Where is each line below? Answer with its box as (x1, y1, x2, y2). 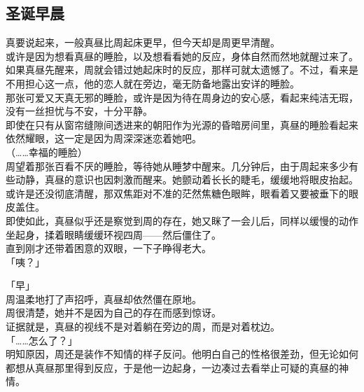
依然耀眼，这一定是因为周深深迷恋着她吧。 (6, 131, 202, 146)
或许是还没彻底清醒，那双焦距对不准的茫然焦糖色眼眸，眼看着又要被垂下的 (6, 185, 349, 200)
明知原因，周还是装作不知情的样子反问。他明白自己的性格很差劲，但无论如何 (6, 346, 358, 361)
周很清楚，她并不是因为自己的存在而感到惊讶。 (6, 305, 221, 320)
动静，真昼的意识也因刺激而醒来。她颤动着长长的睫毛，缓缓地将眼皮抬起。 (15, 172, 358, 187)
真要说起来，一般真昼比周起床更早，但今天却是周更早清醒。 (6, 35, 280, 50)
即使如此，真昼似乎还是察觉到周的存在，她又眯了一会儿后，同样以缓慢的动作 (6, 213, 358, 227)
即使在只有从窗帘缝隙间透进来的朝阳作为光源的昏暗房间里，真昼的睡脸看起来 (6, 117, 358, 132)
